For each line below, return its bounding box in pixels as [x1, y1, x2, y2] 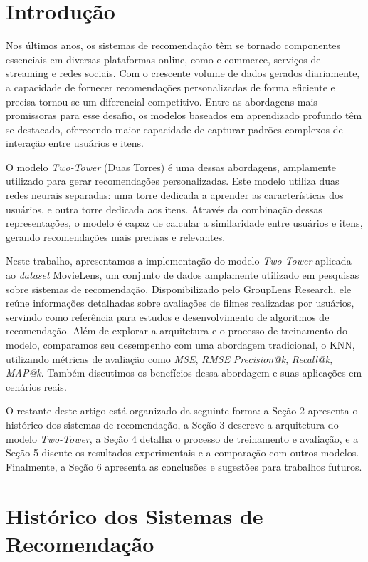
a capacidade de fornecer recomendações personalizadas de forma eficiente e [6, 79, 335, 94]
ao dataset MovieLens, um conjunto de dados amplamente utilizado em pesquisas [6, 267, 359, 282]
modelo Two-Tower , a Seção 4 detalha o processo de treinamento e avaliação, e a [6, 431, 359, 446]
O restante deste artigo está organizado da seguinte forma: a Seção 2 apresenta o [6, 403, 358, 418]
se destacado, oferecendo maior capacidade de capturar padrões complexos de [6, 121, 343, 136]
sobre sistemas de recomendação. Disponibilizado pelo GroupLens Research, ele [6, 281, 352, 296]
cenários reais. [6, 379, 67, 394]
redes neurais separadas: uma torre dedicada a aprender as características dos [6, 188, 344, 203]
